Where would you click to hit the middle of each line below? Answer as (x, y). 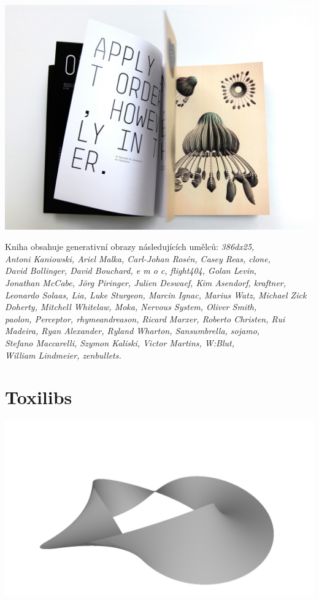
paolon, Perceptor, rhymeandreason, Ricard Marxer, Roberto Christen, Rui (145, 318)
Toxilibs (39, 397)
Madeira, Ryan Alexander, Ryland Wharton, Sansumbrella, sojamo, (133, 331)
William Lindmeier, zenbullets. (63, 355)
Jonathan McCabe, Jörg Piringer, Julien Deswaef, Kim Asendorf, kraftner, (146, 283)
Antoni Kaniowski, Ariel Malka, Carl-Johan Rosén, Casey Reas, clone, (138, 258)
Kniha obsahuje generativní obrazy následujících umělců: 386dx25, (130, 247)
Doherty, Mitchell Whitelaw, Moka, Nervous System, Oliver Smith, (131, 307)
